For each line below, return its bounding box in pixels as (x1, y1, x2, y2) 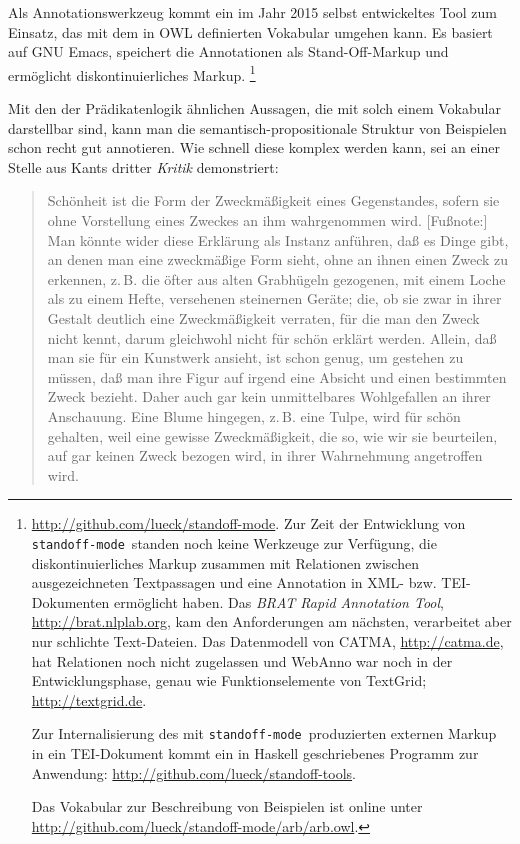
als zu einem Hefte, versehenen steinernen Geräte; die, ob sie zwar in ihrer (47, 288, 502, 309)
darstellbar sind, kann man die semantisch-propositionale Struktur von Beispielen (8, 117, 507, 138)
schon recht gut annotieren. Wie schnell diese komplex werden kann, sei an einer (8, 137, 500, 158)
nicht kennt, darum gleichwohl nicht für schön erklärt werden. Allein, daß (47, 327, 497, 348)
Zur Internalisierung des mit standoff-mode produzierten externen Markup (31, 723, 497, 744)
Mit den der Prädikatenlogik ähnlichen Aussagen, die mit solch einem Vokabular (8, 98, 501, 119)
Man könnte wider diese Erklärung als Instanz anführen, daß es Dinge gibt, (47, 229, 509, 250)
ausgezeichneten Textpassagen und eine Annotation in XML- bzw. (31, 572, 437, 593)
